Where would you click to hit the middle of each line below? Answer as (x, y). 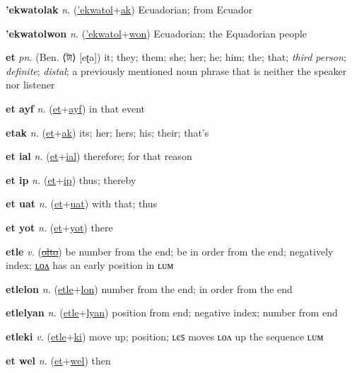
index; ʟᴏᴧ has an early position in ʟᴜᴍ (90, 265)
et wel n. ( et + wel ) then (58, 360)
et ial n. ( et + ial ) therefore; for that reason (99, 156)
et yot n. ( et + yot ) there (59, 227)
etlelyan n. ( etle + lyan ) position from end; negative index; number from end (172, 312)
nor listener (30, 85)
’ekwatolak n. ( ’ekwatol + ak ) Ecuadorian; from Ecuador (129, 9)
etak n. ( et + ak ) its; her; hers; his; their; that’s (107, 132)
